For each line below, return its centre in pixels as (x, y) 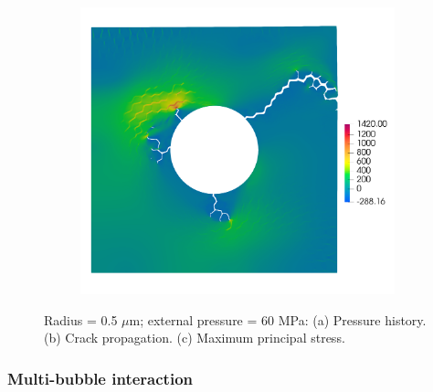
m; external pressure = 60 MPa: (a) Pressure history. (278, 319)
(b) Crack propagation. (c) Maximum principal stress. (195, 338)
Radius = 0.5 (81, 319)
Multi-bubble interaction (100, 378)
